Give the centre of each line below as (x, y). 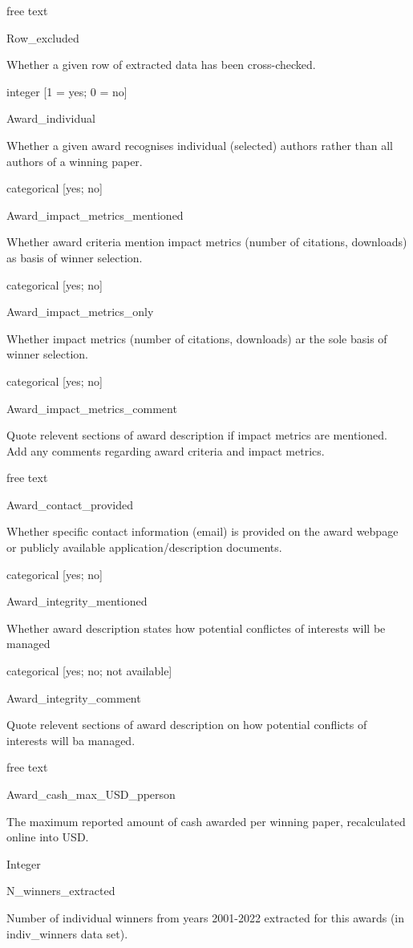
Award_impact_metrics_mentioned (95, 215)
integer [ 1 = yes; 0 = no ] (67, 91)
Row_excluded (43, 37)
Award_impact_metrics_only (80, 312)
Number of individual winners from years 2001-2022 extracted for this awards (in (206, 917)
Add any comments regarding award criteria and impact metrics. (166, 450)
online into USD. (48, 837)
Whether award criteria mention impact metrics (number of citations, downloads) (207, 242)
